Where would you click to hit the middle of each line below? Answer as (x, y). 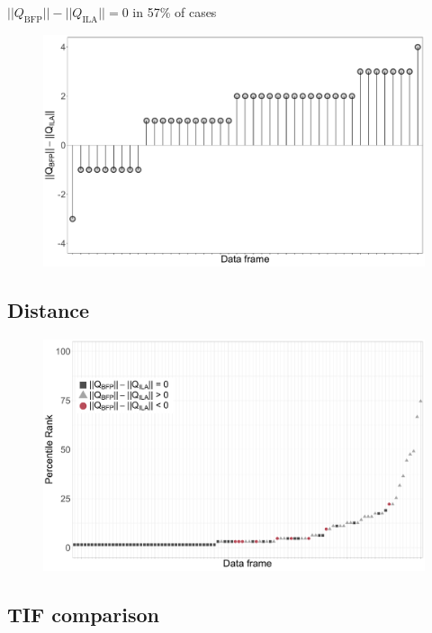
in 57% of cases (175, 12)
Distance (49, 309)
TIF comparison (83, 614)
